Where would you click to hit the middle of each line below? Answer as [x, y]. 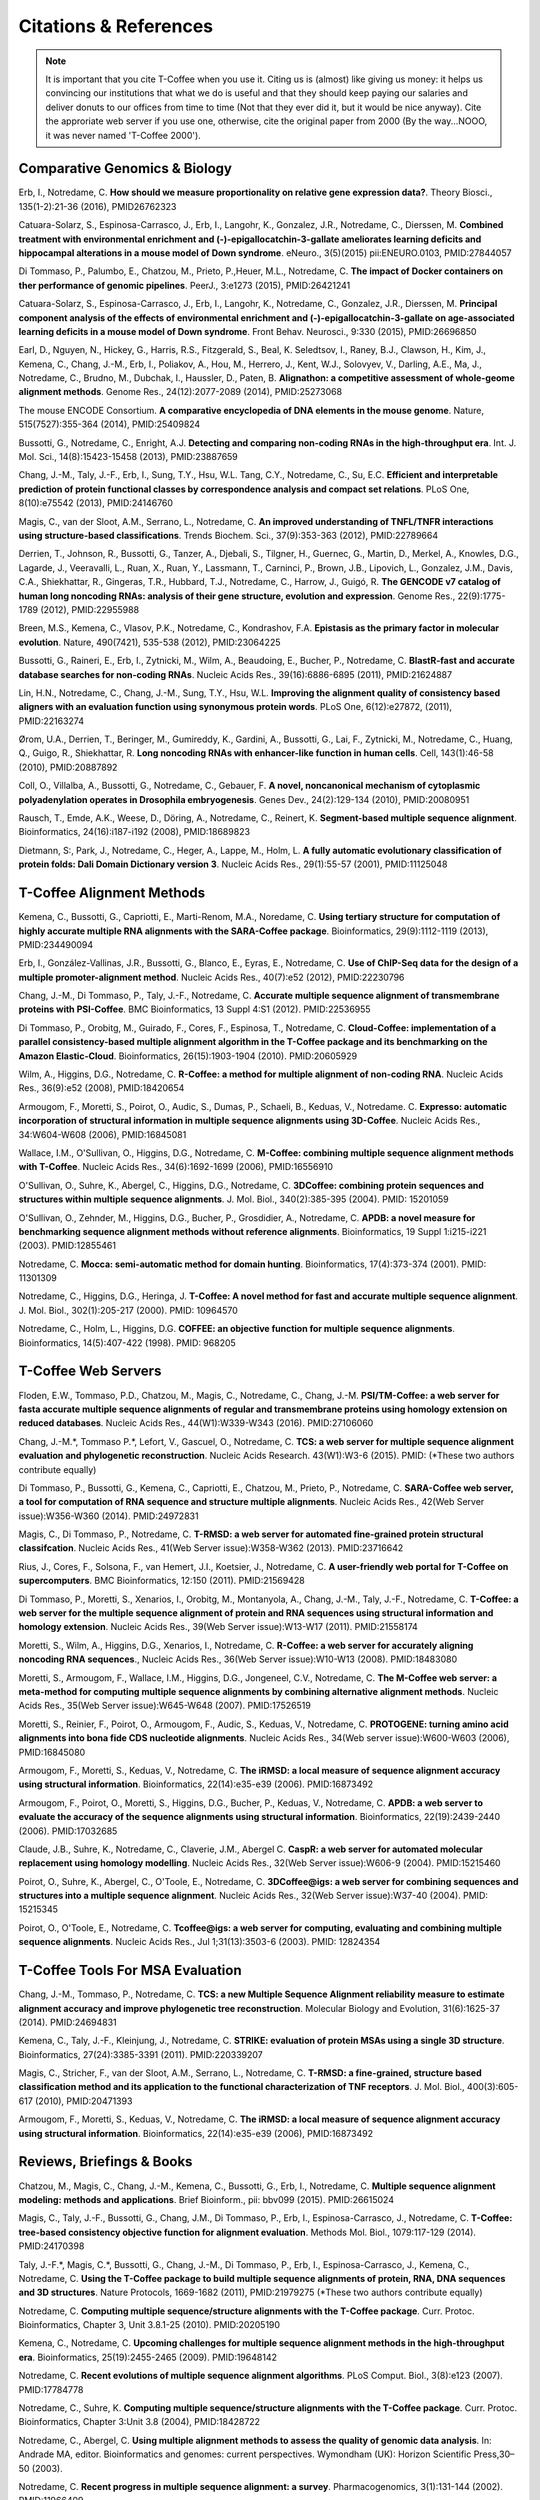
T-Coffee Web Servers [90, 1371]
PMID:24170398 [51, 2246]
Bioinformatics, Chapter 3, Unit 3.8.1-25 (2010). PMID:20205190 [149, 2325]
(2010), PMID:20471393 [84, 2101]
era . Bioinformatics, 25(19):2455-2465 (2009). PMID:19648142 [147, 2357]
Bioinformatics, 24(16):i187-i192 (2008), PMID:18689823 [134, 832]
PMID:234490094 [56, 944]
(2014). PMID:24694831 [67, 2022]
